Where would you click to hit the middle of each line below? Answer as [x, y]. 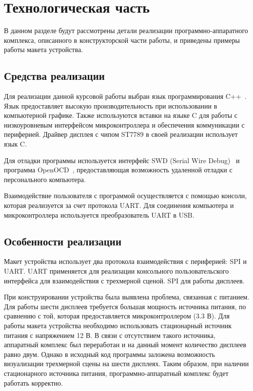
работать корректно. [33, 382]
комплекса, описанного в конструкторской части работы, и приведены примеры [122, 40]
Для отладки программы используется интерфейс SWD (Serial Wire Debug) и [122, 160]
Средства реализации [54, 76]
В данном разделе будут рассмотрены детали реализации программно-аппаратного [126, 30]
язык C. [15, 144]
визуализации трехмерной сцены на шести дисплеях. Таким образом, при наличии [126, 363]
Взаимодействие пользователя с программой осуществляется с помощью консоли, [126, 195]
